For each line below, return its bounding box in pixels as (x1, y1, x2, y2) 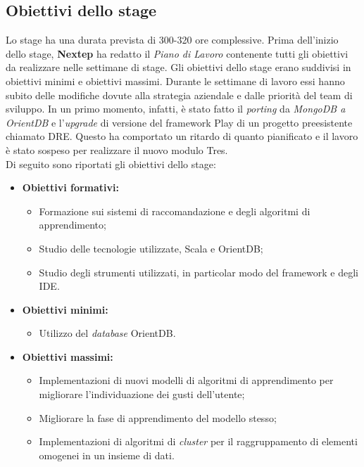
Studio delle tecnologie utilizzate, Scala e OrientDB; (39, 241, 263, 255)
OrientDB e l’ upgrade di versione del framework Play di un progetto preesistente (6, 115, 353, 129)
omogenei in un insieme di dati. (39, 447, 175, 462)
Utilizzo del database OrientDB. (39, 326, 176, 340)
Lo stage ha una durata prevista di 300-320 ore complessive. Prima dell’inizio (6, 32, 339, 47)
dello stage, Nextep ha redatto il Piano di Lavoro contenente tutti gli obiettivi (6, 46, 349, 60)
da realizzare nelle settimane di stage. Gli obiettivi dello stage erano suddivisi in (6, 60, 351, 75)
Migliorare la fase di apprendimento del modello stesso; (39, 410, 277, 425)
